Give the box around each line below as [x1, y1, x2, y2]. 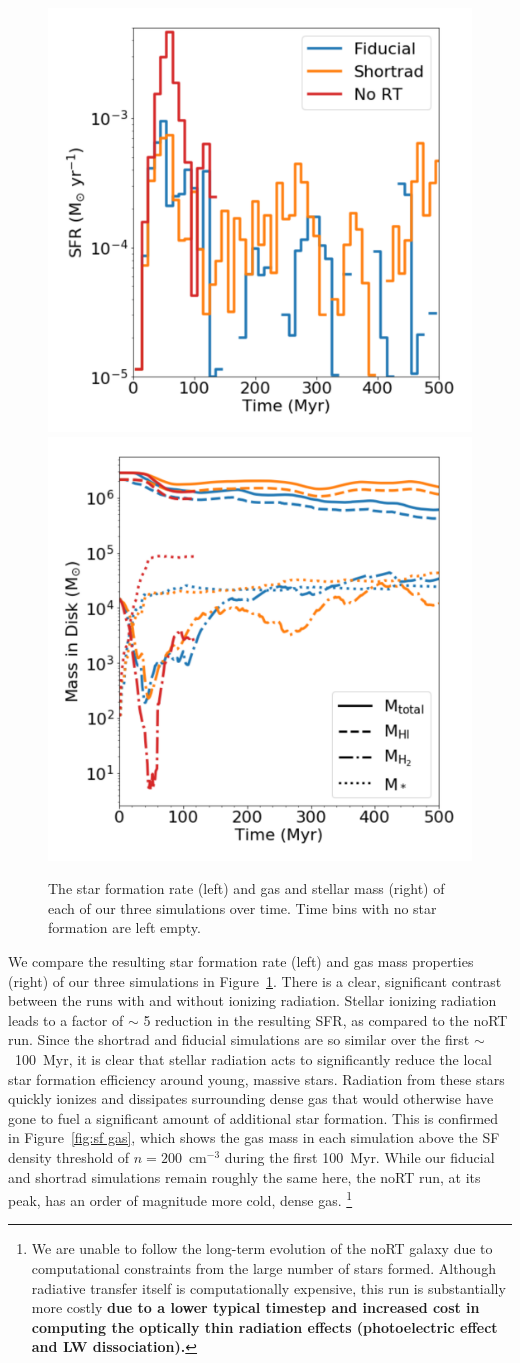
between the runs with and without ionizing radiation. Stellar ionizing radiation [8, 990, 497, 1011]
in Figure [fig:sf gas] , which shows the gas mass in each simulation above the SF [8, 1127, 500, 1148]
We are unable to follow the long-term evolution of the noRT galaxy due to [31, 1238, 493, 1259]
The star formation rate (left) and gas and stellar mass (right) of [48, 878, 445, 899]
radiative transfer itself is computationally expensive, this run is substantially [31, 1277, 506, 1298]
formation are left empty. [48, 917, 201, 938]
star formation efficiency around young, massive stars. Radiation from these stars [8, 1068, 505, 1089]
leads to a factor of [8, 1009, 124, 1030]
